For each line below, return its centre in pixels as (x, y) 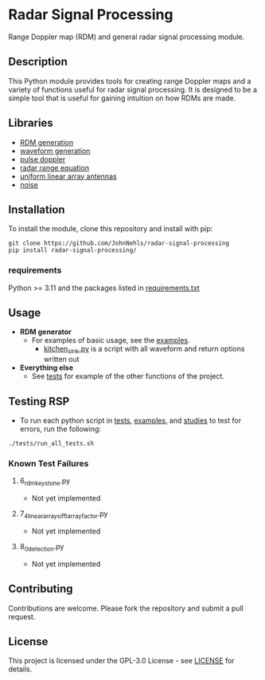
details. (20, 669)
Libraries (31, 123)
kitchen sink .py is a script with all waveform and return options (144, 350)
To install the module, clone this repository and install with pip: (111, 229)
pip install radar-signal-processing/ (72, 250)
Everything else (47, 368)
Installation (37, 209)
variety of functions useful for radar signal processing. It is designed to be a (132, 89)
